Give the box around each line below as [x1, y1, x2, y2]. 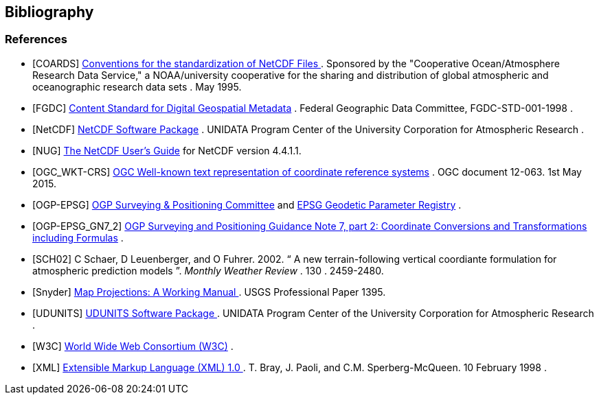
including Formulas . [32, 231, 124, 244]
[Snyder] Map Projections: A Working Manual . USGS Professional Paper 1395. [32, 285, 386, 298]
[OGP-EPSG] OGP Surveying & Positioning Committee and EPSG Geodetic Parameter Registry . [32, 198, 462, 211]
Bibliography [5, 3, 94, 21]
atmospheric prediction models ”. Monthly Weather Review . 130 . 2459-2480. [32, 264, 384, 277]
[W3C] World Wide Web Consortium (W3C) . [32, 340, 234, 352]
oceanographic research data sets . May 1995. [32, 80, 242, 93]
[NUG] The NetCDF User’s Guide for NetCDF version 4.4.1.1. [32, 144, 302, 156]
